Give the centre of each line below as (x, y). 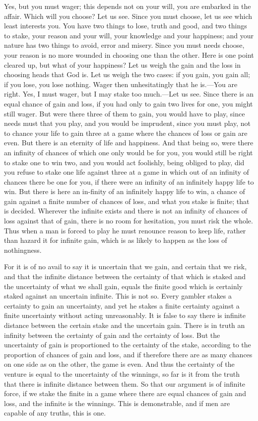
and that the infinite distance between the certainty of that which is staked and (125, 276)
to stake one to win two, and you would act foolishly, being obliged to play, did (124, 162)
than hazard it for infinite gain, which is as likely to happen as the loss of (116, 240)
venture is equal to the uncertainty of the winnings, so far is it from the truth (122, 373)
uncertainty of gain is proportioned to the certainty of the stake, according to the (128, 345)
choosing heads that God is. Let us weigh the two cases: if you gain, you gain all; (127, 74)
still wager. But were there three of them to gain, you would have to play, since (125, 113)
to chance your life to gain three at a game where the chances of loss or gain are (126, 133)
